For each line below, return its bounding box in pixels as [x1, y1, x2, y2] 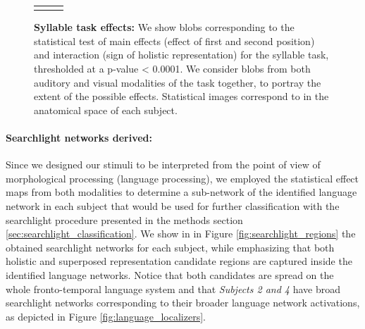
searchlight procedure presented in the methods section [6, 212, 243, 227]
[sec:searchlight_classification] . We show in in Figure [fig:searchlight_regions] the [6, 226, 356, 241]
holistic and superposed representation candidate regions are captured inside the [6, 254, 352, 268]
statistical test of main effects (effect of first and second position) [34, 33, 315, 48]
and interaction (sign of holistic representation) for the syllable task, [34, 47, 329, 62]
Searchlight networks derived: [6, 130, 153, 144]
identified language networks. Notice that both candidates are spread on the [6, 267, 334, 282]
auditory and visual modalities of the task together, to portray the [34, 75, 321, 89]
